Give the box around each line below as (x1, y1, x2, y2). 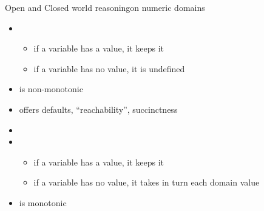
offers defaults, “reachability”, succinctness (19, 102, 178, 115)
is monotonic (19, 196, 67, 209)
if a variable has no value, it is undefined (33, 62, 185, 75)
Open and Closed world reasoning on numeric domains (5, 1, 205, 13)
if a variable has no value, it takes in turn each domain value (33, 176, 260, 189)
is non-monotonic (19, 82, 83, 95)
